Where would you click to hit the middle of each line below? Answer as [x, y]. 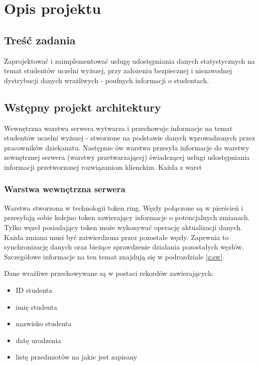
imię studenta [36, 306]
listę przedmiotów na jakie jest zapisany [76, 357]
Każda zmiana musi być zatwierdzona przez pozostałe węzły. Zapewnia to [116, 237]
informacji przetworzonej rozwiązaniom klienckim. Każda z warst [103, 167]
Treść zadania [40, 40]
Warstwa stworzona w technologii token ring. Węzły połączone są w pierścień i [124, 207]
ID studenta [34, 290]
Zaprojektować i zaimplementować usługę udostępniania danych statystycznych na [129, 61]
